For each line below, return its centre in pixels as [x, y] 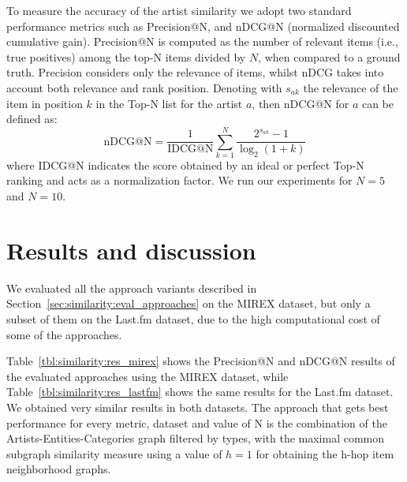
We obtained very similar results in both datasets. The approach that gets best [198, 407]
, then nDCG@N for [301, 103]
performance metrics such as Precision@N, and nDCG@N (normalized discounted [203, 26]
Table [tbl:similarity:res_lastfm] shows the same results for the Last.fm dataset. [200, 392]
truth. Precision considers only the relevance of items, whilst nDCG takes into [195, 72]
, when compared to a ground [329, 56]
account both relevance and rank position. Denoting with [144, 87]
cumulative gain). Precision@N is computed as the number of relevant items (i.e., [202, 41]
